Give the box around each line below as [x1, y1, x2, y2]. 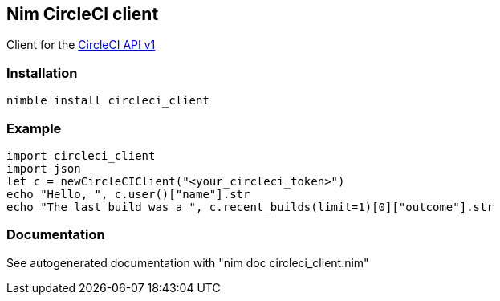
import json [6, 161, 81, 175]
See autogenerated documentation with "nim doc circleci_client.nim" [6, 255, 369, 270]
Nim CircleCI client [6, 4, 159, 24]
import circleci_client [6, 148, 156, 162]
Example [6, 120, 62, 136]
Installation [6, 64, 78, 81]
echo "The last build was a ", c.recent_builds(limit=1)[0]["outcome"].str [6, 200, 494, 214]
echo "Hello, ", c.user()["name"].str [6, 187, 250, 201]
